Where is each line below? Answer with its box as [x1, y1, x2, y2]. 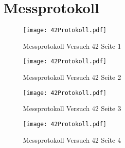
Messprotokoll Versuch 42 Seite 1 [23, 40, 121, 51]
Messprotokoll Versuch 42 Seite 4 [23, 134, 121, 145]
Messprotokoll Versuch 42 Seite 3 [23, 103, 121, 113]
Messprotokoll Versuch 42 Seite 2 [23, 72, 121, 82]
